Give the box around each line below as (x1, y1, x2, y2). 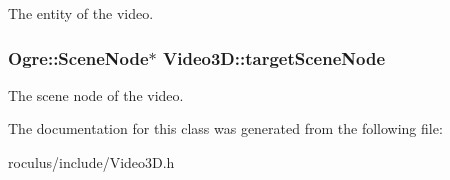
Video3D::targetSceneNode (163, 45, 386, 70)
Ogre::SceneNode (8, 45, 149, 70)
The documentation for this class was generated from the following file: (8, 118, 443, 139)
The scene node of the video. (8, 84, 184, 105)
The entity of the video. (8, 3, 154, 23)
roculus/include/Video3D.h (8, 152, 175, 172)
